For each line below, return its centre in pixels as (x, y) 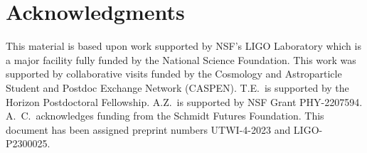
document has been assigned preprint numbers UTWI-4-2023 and (148, 129)
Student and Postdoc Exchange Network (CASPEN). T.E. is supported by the (177, 87)
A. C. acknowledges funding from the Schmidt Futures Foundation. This (165, 116)
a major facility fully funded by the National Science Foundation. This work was (181, 59)
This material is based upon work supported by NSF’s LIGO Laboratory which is (183, 46)
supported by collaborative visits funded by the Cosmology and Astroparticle (174, 74)
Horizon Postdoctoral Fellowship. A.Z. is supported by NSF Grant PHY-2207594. (184, 101)
